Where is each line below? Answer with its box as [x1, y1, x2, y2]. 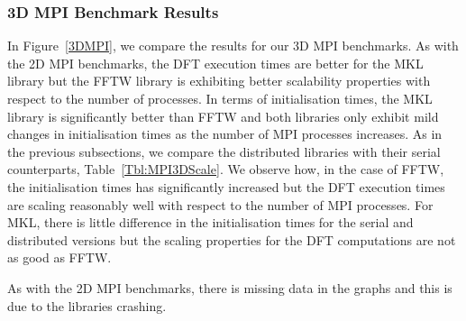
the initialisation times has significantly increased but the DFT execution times [7, 177, 445, 196]
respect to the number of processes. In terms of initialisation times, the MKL [7, 89, 433, 107]
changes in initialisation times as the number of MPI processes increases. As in [7, 124, 443, 143]
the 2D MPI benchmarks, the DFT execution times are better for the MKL [7, 53, 424, 72]
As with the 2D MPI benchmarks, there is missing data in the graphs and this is [7, 278, 452, 297]
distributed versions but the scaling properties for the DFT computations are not [7, 230, 456, 249]
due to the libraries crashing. [7, 296, 167, 315]
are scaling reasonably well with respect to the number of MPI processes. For [7, 195, 434, 214]
